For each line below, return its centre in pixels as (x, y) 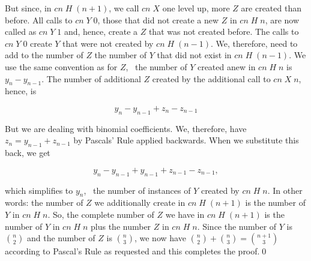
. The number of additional (91, 78)
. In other (285, 190)
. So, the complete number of (101, 214)
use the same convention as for (61, 66)
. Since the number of (237, 226)
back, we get (28, 153)
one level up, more (196, 8)
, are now (282, 19)
